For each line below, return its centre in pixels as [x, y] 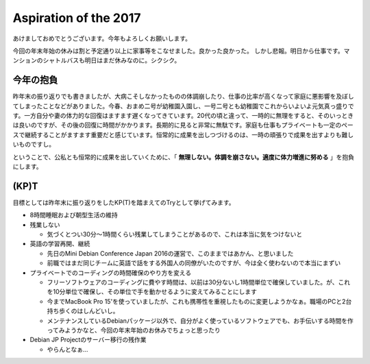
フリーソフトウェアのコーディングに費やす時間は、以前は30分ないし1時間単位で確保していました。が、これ [199, 282]
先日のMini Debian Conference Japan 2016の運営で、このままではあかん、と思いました [170, 253]
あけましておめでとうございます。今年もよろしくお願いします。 [102, 38]
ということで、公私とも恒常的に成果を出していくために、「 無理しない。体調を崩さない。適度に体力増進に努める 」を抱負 [184, 157]
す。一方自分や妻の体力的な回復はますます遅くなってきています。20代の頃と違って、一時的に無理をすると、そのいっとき [183, 116]
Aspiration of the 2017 [77, 18]
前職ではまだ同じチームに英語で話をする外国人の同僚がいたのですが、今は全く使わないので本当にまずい [194, 263]
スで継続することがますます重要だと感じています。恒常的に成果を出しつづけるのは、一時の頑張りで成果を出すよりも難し [183, 134]
